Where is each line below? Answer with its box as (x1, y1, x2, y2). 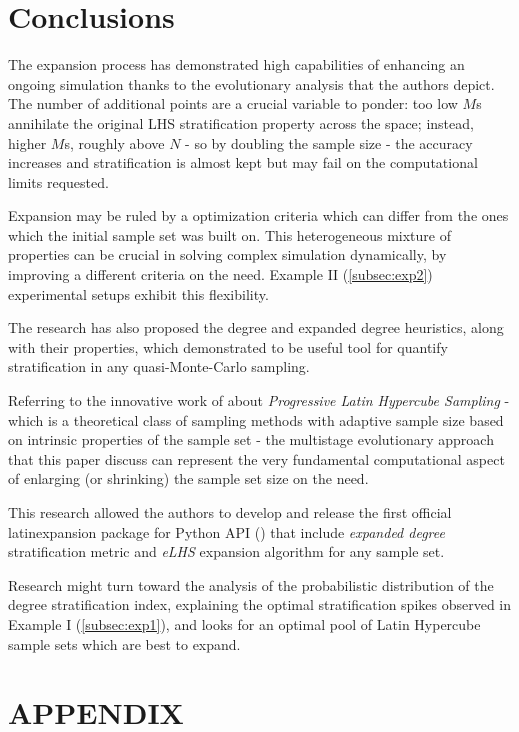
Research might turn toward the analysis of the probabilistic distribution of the (8, 574, 494, 595)
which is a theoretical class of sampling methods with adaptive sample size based (8, 409, 504, 430)
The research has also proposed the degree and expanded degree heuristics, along (8, 317, 504, 338)
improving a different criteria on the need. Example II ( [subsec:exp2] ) (8, 264, 433, 285)
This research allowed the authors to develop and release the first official (8, 502, 452, 522)
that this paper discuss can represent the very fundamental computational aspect (8, 448, 505, 469)
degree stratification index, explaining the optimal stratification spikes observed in (8, 594, 512, 615)
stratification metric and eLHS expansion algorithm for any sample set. (8, 541, 445, 562)
